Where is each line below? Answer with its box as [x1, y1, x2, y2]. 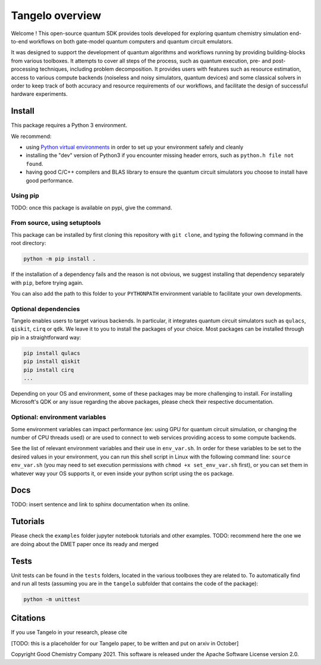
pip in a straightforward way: [11, 334, 81, 341]
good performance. [26, 177, 74, 184]
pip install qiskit [23, 358, 80, 365]
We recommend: [11, 133, 52, 140]
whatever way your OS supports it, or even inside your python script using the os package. [11, 470, 234, 477]
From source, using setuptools [11, 219, 101, 227]
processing [11, 65, 39, 73]
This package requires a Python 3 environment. [11, 122, 128, 129]
